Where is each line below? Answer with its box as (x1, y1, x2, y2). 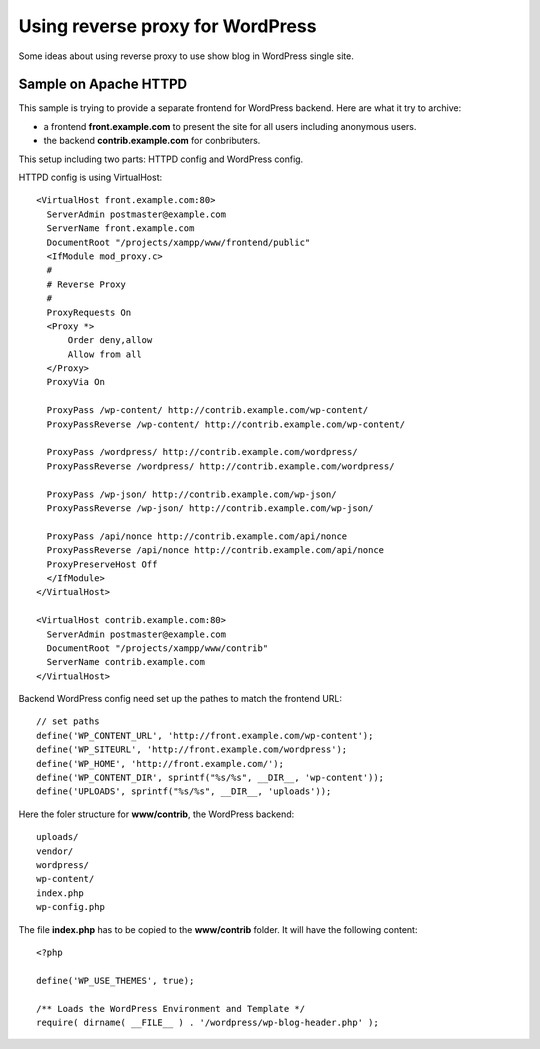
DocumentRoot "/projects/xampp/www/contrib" (46, 642, 269, 654)
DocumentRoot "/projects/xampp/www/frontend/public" (46, 236, 311, 248)
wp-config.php (36, 901, 105, 913)
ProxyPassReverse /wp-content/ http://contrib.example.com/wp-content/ (46, 418, 406, 430)
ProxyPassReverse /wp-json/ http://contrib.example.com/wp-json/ (46, 503, 374, 514)
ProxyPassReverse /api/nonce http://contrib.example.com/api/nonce (46, 545, 385, 556)
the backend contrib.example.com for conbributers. (43, 135, 261, 147)
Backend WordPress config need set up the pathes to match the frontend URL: (18, 693, 343, 705)
